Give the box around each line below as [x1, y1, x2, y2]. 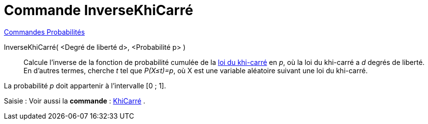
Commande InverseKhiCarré [4, 2, 193, 19]
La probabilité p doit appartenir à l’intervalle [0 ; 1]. [4, 81, 166, 90]
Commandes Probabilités [4, 27, 85, 36]
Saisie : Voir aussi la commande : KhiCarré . [4, 96, 145, 105]
